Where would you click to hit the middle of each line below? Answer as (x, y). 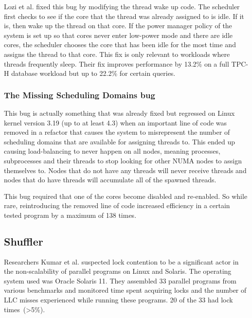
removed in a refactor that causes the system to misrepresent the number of (117, 132)
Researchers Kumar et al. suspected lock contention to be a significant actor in (121, 261)
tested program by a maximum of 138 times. (70, 215)
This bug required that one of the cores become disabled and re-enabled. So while (126, 196)
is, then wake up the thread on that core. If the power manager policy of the (118, 26)
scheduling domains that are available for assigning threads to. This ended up (120, 141)
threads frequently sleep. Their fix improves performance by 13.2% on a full (117, 63)
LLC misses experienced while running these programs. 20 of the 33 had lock (118, 300)
